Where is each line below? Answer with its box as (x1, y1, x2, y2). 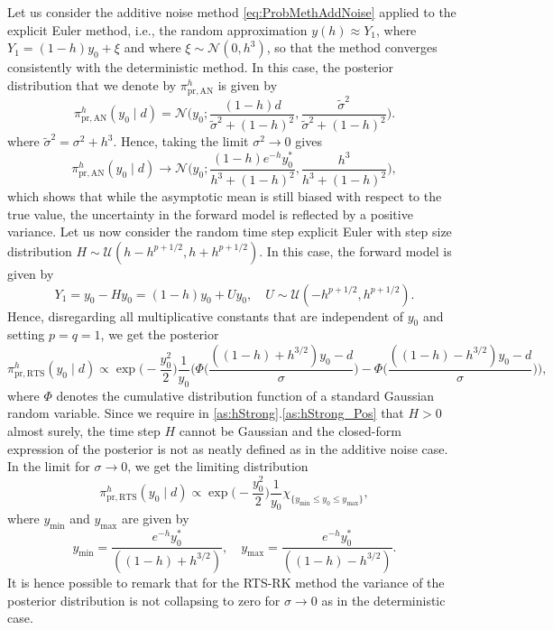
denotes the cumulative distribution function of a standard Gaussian (56, 385, 435, 404)
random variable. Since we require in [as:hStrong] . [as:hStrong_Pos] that (7, 403, 404, 422)
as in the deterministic (321, 590, 446, 609)
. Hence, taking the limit (113, 132, 249, 151)
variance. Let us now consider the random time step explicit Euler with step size (7, 222, 452, 241)
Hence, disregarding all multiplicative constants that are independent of (7, 306, 404, 325)
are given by (121, 509, 189, 528)
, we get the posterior (100, 325, 219, 344)
